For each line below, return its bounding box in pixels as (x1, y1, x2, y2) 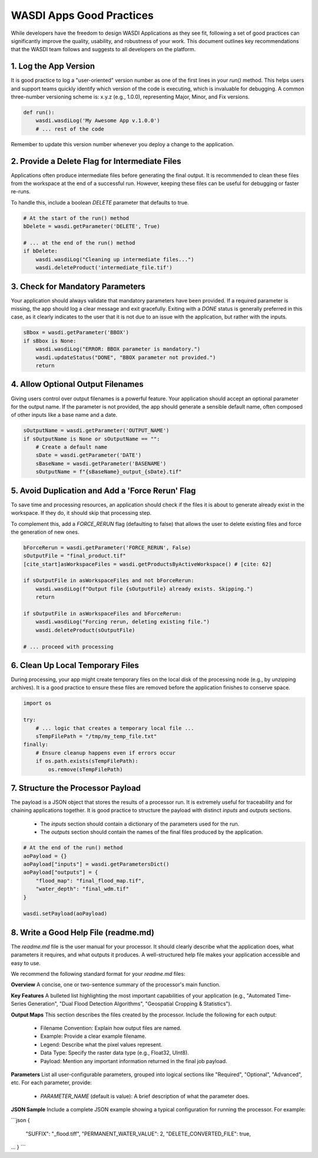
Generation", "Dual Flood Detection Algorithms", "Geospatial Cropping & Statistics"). (27, 1000, 232, 1008)
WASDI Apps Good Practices (11, 9, 154, 22)
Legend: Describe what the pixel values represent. (40, 1041, 163, 1048)
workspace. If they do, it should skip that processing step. (11, 509, 152, 517)
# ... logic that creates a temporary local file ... (35, 725, 194, 731)
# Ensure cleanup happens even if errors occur (35, 749, 176, 756)
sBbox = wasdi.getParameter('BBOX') (23, 329, 130, 336)
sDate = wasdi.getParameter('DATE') (35, 452, 141, 459)
